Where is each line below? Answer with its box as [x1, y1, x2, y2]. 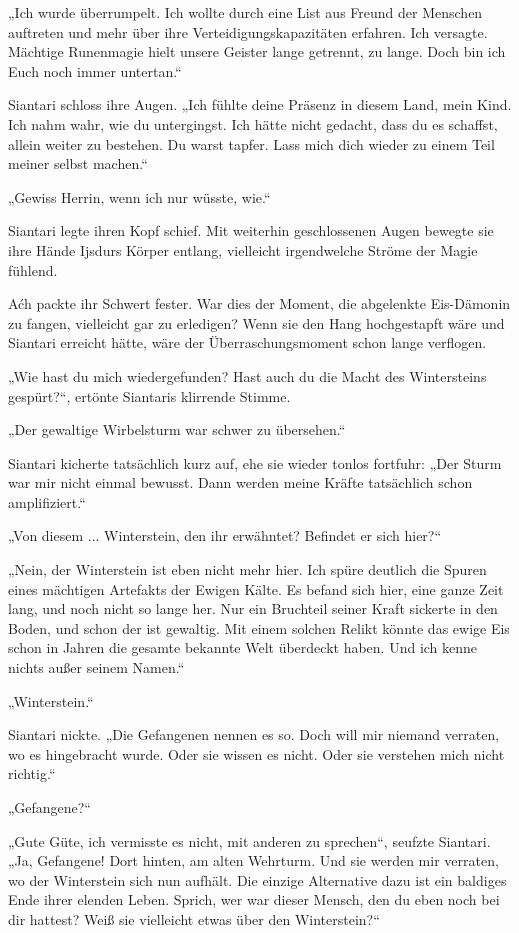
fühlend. [8, 259, 58, 280]
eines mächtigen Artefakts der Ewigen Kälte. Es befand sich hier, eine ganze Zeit [8, 578, 504, 599]
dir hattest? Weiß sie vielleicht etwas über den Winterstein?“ [8, 908, 380, 929]
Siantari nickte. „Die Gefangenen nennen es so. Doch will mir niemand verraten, [8, 724, 500, 745]
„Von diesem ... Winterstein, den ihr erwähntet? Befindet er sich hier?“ [8, 525, 442, 546]
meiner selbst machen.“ [8, 153, 148, 174]
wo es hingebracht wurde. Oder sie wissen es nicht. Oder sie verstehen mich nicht [8, 743, 505, 764]
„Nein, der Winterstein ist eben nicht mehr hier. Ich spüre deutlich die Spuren [8, 559, 487, 580]
